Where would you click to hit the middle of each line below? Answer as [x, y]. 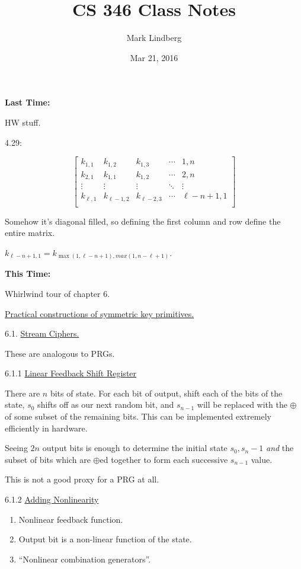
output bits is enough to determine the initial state [135, 448]
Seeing [16, 448]
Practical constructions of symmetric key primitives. [100, 313]
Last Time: [28, 102]
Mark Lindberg [154, 38]
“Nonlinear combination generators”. [85, 559]
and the [280, 448]
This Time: [28, 274]
